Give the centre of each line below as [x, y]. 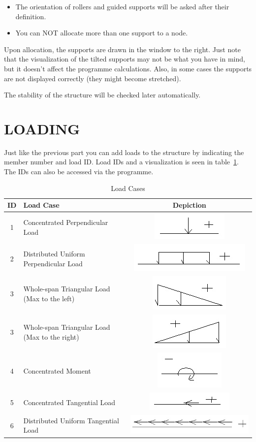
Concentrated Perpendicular [66, 222]
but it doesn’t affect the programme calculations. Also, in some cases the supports [128, 68]
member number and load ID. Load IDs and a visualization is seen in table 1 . [121, 162]
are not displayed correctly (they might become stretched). [93, 78]
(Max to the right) [51, 336]
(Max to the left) [49, 299]
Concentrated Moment [57, 371]
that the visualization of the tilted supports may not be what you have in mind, [125, 59]
